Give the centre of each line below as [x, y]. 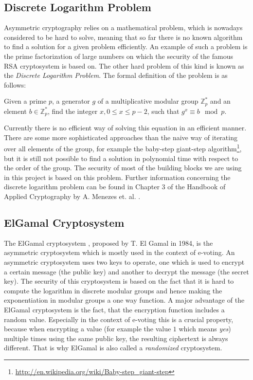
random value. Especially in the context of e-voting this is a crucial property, [119, 319]
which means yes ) [205, 329]
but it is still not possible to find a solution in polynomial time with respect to [121, 158]
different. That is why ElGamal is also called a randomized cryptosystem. [113, 348]
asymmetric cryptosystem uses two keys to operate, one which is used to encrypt [124, 262]
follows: [15, 84]
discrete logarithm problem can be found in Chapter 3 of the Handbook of [115, 187]
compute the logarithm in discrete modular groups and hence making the [113, 290]
